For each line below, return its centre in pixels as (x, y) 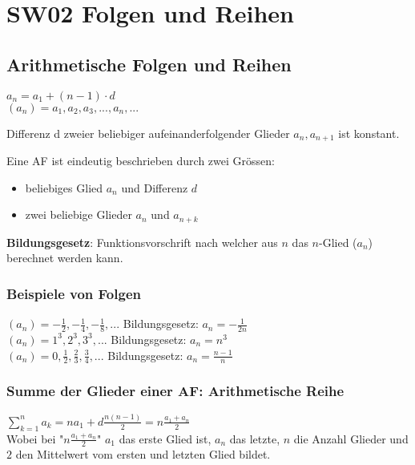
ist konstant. (369, 133)
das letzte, (255, 438)
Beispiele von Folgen (74, 293)
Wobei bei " (35, 438)
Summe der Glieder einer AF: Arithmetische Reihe (175, 391)
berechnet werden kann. (65, 258)
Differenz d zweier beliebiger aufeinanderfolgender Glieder (148, 133)
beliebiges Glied (64, 187)
